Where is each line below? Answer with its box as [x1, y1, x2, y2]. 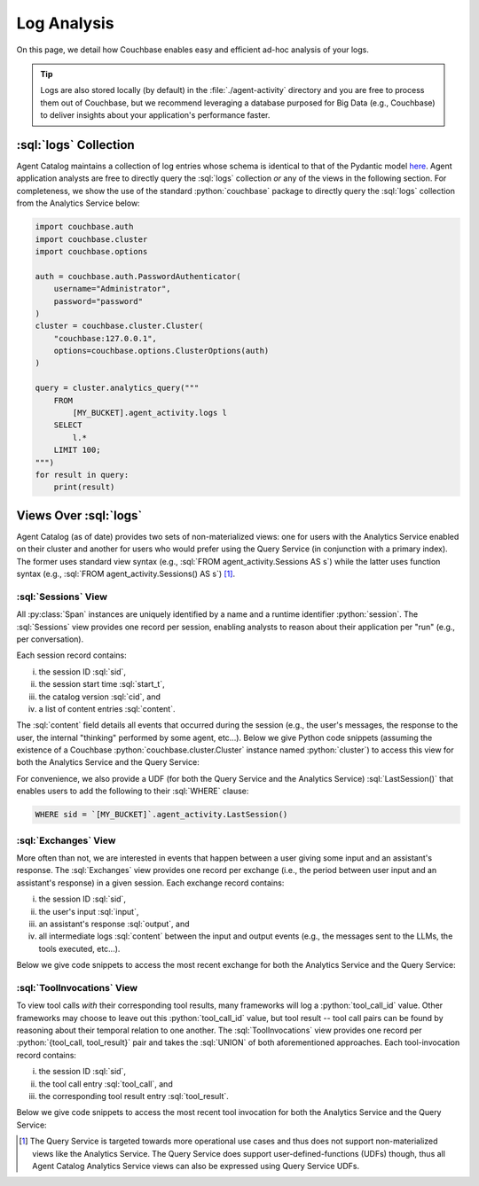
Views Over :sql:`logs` [16, 508, 143, 523]
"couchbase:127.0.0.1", [53, 333, 157, 343]
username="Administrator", [53, 284, 172, 294]
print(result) [53, 482, 115, 492]
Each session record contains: [16, 650, 128, 660]
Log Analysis [16, 13, 114, 33]
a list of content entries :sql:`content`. [38, 703, 176, 714]
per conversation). [16, 634, 84, 644]
